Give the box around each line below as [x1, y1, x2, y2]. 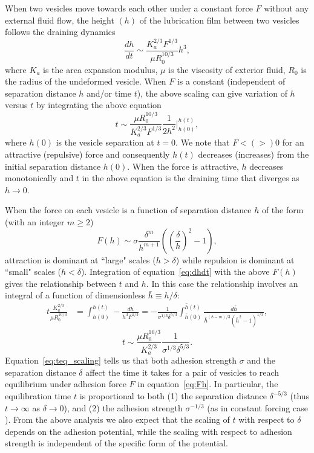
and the [247, 354, 275, 367]
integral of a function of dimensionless [5, 289, 146, 301]
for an [282, 136, 304, 149]
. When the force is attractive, [127, 159, 239, 172]
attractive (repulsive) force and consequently [5, 148, 170, 161]
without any [264, 2, 309, 14]
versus [5, 98, 28, 111]
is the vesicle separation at [56, 136, 154, 149]
